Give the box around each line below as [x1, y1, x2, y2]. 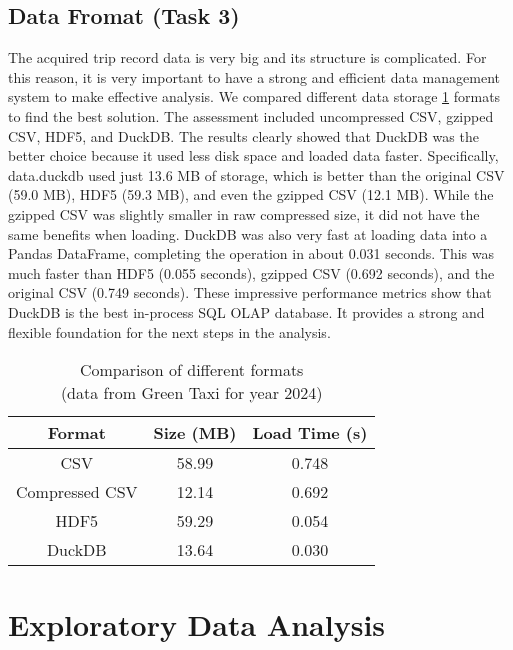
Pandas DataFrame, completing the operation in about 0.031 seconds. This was [8, 243, 494, 264]
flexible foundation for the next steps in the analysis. [8, 321, 331, 342]
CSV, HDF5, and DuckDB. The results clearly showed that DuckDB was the [8, 125, 479, 146]
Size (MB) [153, 421, 237, 445]
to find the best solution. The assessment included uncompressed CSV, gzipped [8, 105, 494, 126]
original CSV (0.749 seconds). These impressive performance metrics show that [8, 282, 492, 303]
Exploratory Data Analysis [8, 604, 386, 645]
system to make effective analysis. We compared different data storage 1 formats [8, 86, 501, 107]
